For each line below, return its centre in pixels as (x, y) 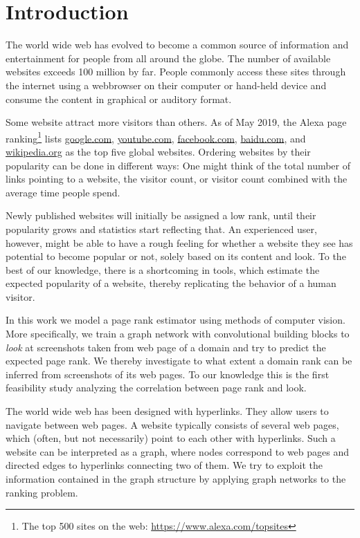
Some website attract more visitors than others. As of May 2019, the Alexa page (176, 122)
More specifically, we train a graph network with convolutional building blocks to (178, 334)
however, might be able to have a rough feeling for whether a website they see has (179, 242)
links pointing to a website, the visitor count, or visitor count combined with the (177, 179)
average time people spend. (63, 192)
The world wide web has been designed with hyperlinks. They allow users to (167, 411)
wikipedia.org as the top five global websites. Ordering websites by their (158, 151)
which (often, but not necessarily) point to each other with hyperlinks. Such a (171, 438)
